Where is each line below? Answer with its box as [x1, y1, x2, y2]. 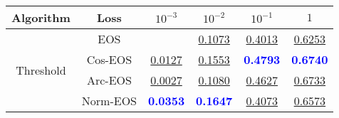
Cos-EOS [86, 51, 132, 68]
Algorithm [11, 9, 71, 26]
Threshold [16, 61, 66, 78]
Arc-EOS [86, 72, 132, 88]
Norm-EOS [81, 92, 137, 109]
